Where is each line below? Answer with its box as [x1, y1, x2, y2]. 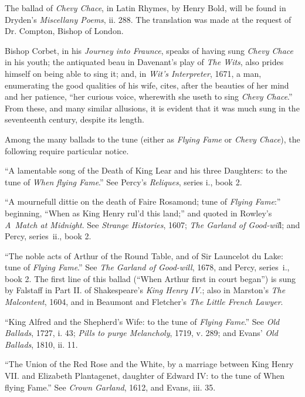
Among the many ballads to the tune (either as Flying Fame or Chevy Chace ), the [5, 133, 300, 145]
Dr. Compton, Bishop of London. [5, 25, 124, 37]
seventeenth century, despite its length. [5, 113, 144, 125]
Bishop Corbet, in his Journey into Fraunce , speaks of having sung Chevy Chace [5, 44, 293, 56]
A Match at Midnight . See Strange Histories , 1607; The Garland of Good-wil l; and [5, 218, 300, 230]
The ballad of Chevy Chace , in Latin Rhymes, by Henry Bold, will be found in [5, 2, 286, 13]
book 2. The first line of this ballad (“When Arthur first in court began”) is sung [5, 272, 296, 284]
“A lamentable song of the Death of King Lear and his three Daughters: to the [5, 164, 287, 177]
